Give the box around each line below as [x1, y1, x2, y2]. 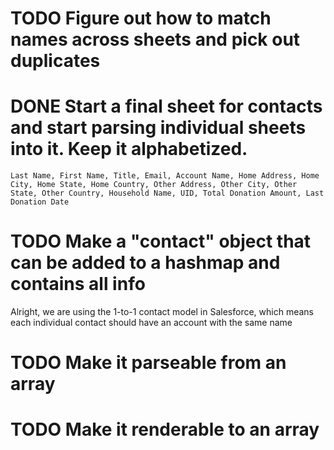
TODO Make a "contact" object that [10, 230, 312, 253]
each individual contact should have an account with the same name [10, 317, 293, 329]
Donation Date [10, 197, 70, 207]
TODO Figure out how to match [10, 7, 272, 30]
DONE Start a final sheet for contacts [10, 95, 323, 118]
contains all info [10, 273, 146, 296]
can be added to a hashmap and [10, 252, 281, 274]
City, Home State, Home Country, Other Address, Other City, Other [10, 180, 298, 190]
